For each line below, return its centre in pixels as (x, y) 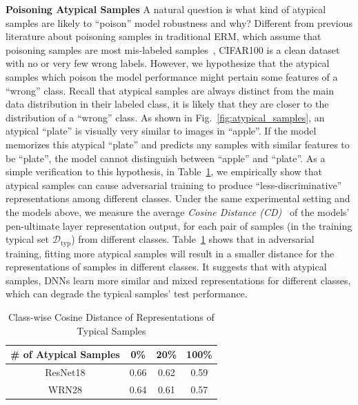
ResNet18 (65, 372)
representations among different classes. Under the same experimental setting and (178, 198)
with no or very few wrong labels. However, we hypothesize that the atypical (168, 63)
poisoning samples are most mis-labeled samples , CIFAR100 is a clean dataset (173, 49)
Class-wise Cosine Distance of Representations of (111, 316)
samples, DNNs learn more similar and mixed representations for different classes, (178, 280)
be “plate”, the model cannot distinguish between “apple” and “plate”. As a (166, 158)
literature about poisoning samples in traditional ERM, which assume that (163, 36)
